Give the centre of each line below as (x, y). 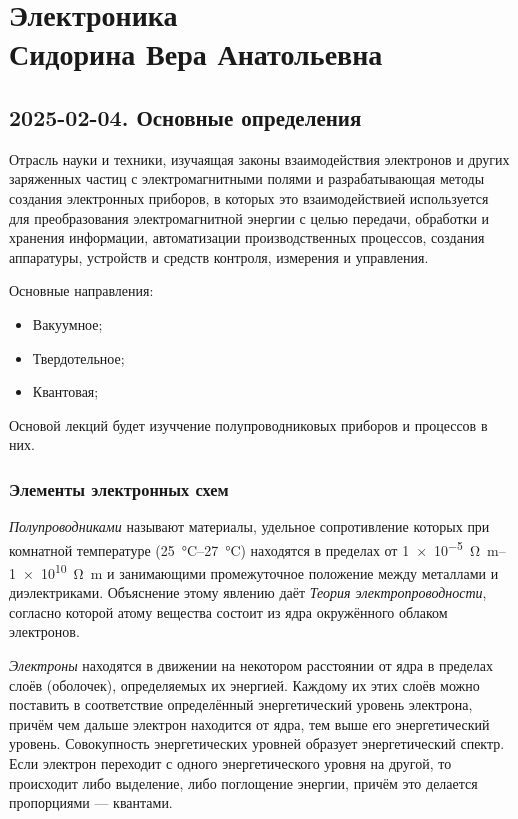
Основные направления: (81, 290)
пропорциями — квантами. (91, 802)
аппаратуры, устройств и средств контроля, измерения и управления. (219, 256)
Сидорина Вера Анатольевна (196, 53)
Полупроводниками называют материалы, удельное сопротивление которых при (249, 526)
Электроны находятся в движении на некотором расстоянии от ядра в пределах (251, 664)
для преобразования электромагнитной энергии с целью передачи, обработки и (249, 217)
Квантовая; (65, 391)
